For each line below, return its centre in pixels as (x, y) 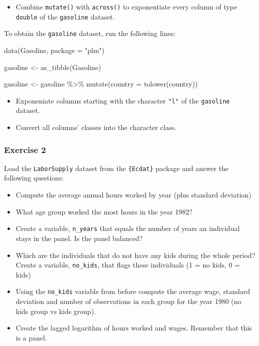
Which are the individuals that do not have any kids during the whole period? (135, 255)
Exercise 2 (25, 149)
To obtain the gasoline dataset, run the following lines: (90, 33)
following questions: (34, 178)
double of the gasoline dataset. (65, 16)
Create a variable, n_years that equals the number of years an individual (128, 228)
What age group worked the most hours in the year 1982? (104, 211)
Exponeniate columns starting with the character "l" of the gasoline (123, 100)
